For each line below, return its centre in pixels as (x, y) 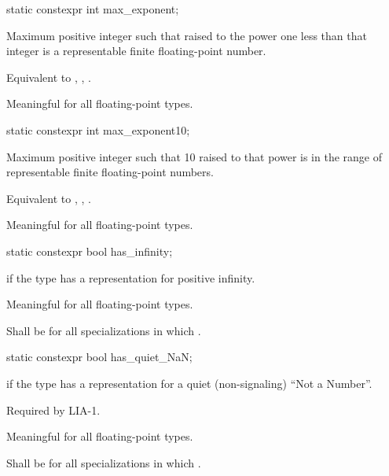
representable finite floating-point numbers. (110, 172)
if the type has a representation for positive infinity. (131, 277)
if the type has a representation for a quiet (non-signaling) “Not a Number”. (189, 383)
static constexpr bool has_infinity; (90, 251)
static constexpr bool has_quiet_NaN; (99, 357)
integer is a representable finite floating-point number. (136, 51)
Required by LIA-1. (53, 410)
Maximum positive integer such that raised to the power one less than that (187, 35)
